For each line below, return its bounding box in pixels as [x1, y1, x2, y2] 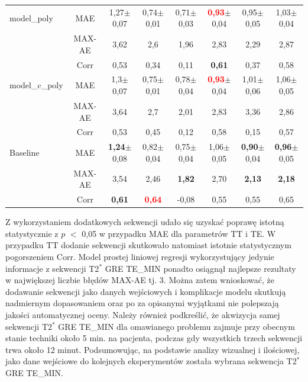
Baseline [9, 146, 40, 158]
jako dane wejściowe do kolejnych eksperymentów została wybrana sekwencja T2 [5, 355, 297, 367]
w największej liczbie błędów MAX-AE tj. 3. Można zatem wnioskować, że [5, 274, 274, 286]
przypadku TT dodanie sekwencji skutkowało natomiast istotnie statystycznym [5, 239, 291, 251]
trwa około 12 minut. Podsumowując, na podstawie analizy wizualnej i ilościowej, [5, 343, 300, 355]
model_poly [9, 11, 53, 24]
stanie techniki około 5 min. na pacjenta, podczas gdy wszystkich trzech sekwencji [5, 332, 303, 344]
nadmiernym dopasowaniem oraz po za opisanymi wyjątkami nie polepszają [5, 297, 279, 309]
